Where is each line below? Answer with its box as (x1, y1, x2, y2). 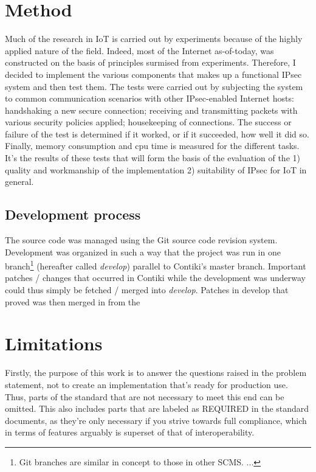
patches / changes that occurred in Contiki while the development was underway (5, 271, 306, 284)
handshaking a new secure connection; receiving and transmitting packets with (5, 103, 298, 116)
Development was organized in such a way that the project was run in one (5, 245, 281, 258)
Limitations (5, 331, 103, 356)
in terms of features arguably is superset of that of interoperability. (5, 426, 255, 439)
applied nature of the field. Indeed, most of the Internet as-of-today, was (5, 44, 274, 57)
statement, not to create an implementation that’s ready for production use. (5, 378, 288, 390)
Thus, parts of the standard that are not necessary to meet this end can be (5, 390, 284, 403)
